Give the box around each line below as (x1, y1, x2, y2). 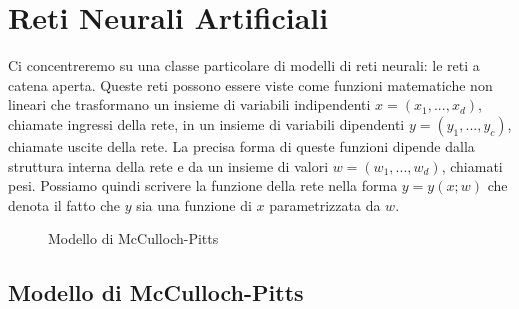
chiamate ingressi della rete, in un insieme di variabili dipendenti (8, 113, 405, 134)
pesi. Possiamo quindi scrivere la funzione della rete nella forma (8, 175, 398, 196)
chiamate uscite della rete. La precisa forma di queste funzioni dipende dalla (8, 135, 475, 156)
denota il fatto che (8, 194, 120, 215)
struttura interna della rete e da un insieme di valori (8, 155, 329, 176)
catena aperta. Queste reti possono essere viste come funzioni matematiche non (8, 74, 493, 95)
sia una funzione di (136, 194, 252, 215)
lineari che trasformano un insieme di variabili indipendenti (8, 94, 371, 115)
